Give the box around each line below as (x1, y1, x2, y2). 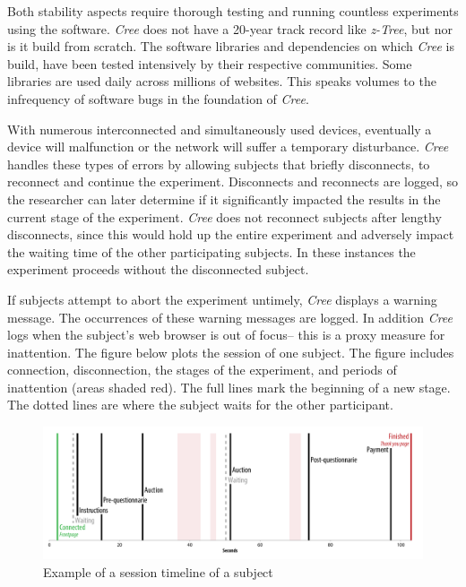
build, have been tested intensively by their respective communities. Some (7, 54, 412, 73)
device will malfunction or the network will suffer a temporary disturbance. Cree (7, 137, 449, 156)
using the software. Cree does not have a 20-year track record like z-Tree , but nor (7, 19, 453, 38)
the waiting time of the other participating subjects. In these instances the (7, 242, 416, 261)
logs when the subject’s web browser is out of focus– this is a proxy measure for (7, 325, 445, 344)
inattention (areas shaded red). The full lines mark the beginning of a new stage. (7, 377, 451, 396)
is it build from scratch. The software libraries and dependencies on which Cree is (7, 37, 454, 56)
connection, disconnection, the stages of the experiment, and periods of (7, 360, 397, 379)
